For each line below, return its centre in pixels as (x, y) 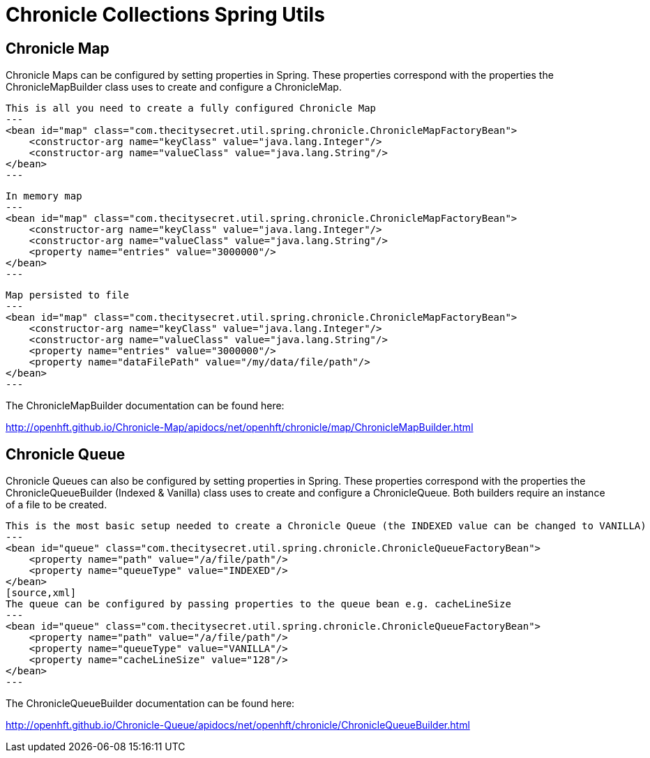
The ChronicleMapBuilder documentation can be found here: (145, 406)
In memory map (44, 196)
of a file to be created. (56, 505)
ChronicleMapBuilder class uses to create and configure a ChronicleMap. (174, 87)
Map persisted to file (68, 295)
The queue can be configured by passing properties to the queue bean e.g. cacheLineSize (258, 604)
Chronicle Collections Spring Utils (165, 15)
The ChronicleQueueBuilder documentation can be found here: (150, 704)
